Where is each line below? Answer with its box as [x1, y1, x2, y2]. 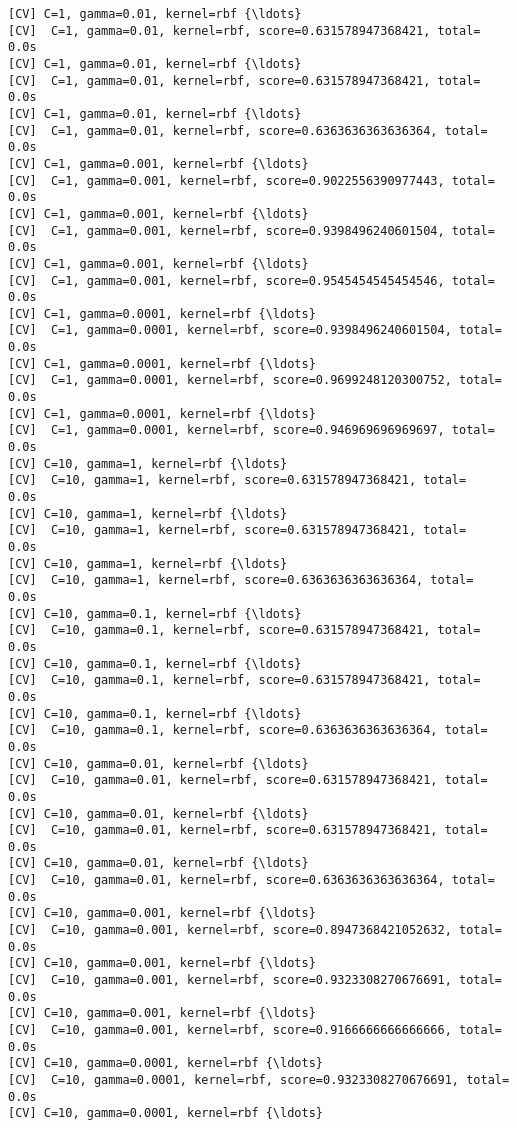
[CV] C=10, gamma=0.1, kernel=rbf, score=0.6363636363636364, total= [8, 723, 488, 738]
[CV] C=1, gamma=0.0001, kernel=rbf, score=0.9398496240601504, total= [8, 323, 502, 338]
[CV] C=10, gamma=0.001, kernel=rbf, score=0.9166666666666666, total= [8, 1023, 502, 1038]
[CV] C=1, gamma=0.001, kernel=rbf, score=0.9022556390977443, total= [8, 173, 495, 188]
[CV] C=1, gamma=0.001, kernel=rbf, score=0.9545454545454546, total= [8, 273, 495, 288]
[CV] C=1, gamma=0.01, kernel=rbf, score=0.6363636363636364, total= [8, 123, 488, 138]
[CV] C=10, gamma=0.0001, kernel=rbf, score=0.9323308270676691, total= [8, 1073, 510, 1087]
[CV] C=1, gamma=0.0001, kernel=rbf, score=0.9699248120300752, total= [8, 373, 502, 388]
